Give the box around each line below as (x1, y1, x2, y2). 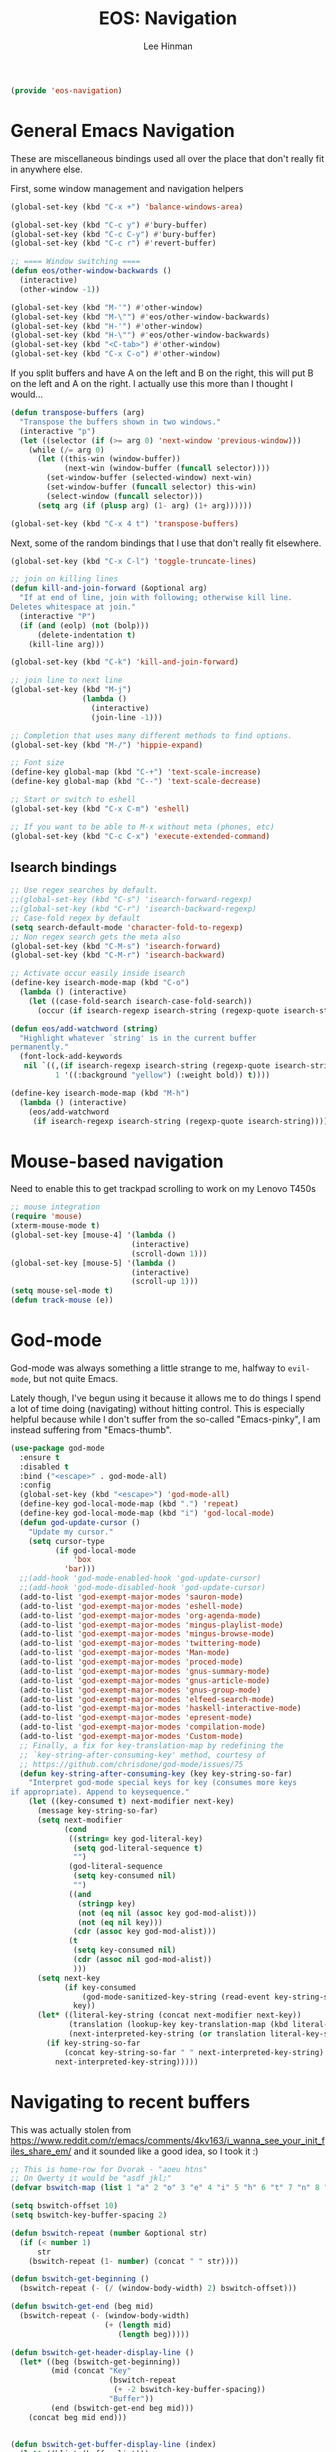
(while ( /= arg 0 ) (28, 445, 105, 455)
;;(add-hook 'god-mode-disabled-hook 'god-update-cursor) (19, 1583, 267, 1593)
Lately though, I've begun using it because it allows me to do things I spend (10, 1392, 322, 1404)
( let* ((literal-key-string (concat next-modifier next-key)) (36, 2010, 302, 2021)
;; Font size (10, 758, 65, 768)
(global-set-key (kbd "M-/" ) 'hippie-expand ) (10, 740, 203, 750)
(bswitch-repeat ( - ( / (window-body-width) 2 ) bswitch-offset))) (19, 2283, 298, 2294)
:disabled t (19, 1462, 70, 1472)
